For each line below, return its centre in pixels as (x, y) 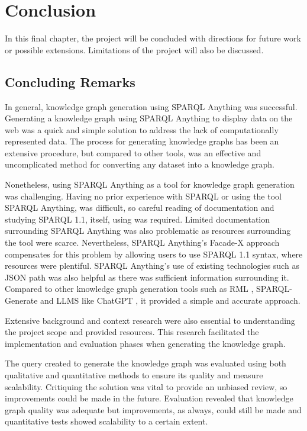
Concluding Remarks (70, 81)
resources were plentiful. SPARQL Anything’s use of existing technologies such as (152, 266)
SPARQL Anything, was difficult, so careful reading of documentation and (140, 208)
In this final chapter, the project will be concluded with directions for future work (153, 38)
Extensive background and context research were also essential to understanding (150, 320)
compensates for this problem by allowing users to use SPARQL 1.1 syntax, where (154, 254)
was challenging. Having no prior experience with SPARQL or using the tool (143, 196)
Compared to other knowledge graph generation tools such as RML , (129, 289)
